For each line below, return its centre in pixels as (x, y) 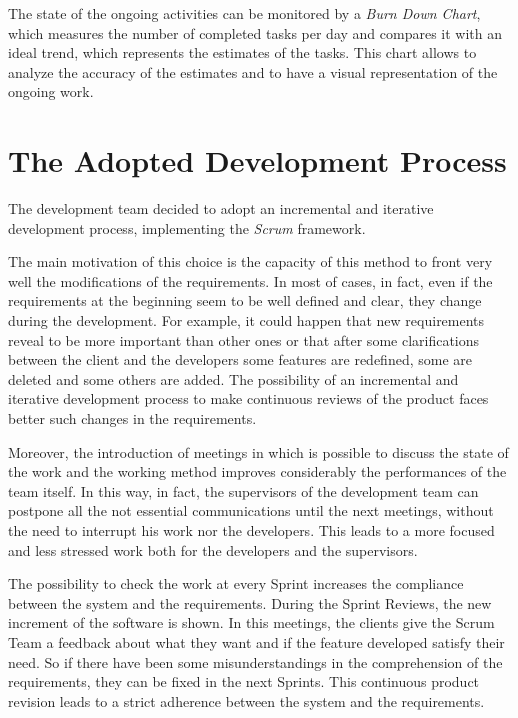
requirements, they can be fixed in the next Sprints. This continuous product (244, 681)
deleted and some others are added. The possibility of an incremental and (233, 378)
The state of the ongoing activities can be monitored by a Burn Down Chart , (244, 13)
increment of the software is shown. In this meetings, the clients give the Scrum (251, 622)
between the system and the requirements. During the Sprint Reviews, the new (250, 602)
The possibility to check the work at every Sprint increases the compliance (236, 583)
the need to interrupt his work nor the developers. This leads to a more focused (251, 530)
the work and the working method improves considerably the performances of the (257, 471)
